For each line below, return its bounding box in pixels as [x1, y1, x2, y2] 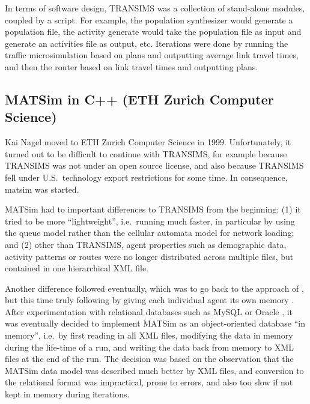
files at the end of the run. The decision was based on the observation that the [5, 352, 294, 365]
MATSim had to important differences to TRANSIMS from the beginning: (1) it [5, 203, 301, 216]
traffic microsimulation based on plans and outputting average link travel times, [5, 49, 299, 61]
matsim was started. [5, 182, 79, 195]
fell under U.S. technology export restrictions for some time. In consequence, [5, 170, 288, 183]
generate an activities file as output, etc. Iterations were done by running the [5, 37, 288, 49]
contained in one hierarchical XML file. [5, 262, 149, 274]
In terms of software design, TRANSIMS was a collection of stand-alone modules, [5, 2, 305, 14]
